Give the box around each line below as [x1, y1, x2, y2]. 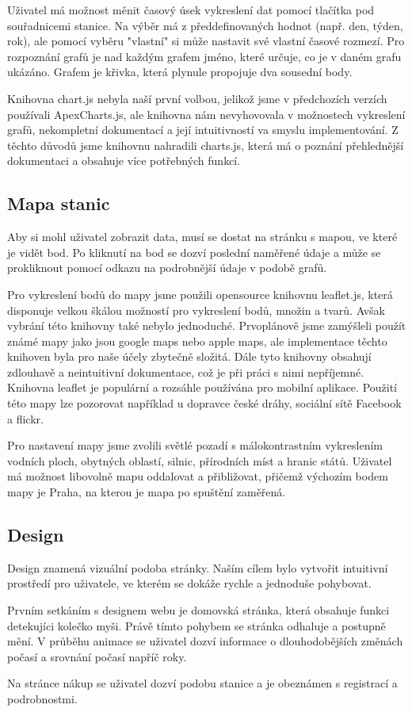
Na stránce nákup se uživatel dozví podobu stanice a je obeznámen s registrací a [7, 675, 398, 691]
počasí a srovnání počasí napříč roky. [7, 648, 187, 664]
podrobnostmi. [7, 691, 78, 706]
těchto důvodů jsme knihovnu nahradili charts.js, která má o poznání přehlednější [7, 136, 404, 153]
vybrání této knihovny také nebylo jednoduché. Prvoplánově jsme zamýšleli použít [7, 317, 406, 334]
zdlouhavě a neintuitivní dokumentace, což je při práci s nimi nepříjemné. [7, 363, 364, 380]
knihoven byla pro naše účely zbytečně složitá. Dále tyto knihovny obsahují [7, 348, 372, 365]
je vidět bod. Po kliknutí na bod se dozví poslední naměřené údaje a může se [7, 243, 381, 260]
